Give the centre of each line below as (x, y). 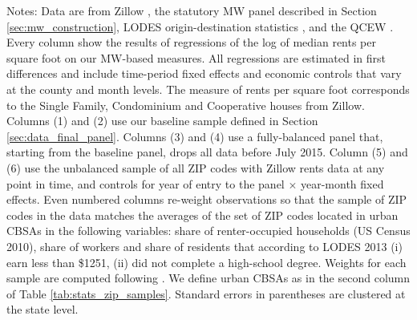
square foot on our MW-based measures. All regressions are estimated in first (196, 57)
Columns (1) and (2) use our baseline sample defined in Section (162, 121)
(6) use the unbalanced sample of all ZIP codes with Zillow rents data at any (196, 167)
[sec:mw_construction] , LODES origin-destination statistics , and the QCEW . (200, 26)
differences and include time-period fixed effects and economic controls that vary (204, 73)
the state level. (43, 309)
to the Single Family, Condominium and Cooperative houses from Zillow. (186, 105)
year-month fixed (342, 183)
